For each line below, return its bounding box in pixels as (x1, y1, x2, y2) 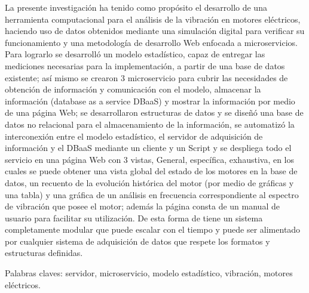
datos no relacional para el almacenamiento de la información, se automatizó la (5, 118, 295, 130)
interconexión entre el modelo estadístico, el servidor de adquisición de (5, 129, 263, 142)
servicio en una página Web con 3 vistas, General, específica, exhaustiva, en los (5, 153, 295, 165)
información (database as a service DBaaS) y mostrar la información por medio (5, 94, 295, 107)
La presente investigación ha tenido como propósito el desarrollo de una (5, 1, 267, 13)
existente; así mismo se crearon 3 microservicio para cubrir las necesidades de (5, 71, 288, 84)
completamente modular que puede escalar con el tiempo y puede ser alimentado (5, 223, 301, 236)
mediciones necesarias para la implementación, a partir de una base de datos (5, 59, 285, 72)
